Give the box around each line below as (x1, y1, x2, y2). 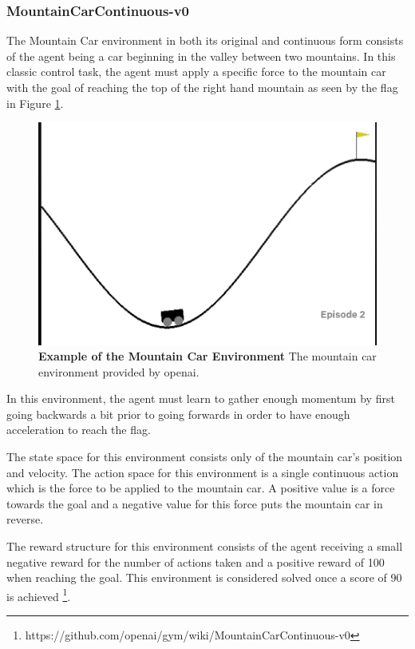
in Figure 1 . (6, 94, 64, 111)
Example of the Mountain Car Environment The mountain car (38, 348, 377, 364)
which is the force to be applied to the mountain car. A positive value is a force (6, 480, 395, 496)
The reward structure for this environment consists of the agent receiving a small (6, 538, 403, 555)
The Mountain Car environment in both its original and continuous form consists (6, 32, 404, 49)
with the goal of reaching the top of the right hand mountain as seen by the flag (6, 79, 398, 95)
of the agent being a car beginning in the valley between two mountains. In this (6, 47, 396, 64)
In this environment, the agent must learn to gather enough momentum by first (6, 390, 395, 407)
